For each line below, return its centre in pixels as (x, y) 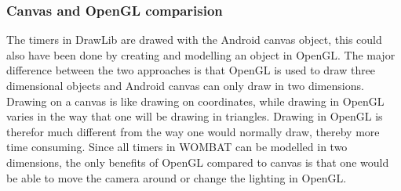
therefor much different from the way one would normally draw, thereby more (193, 131)
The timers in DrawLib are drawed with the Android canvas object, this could (194, 40)
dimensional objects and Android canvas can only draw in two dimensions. (185, 85)
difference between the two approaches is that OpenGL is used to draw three (191, 70)
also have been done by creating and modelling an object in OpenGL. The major (201, 54)
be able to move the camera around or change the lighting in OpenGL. (177, 177)
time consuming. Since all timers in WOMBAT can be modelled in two (177, 147)
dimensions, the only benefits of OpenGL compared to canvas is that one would (198, 162)
